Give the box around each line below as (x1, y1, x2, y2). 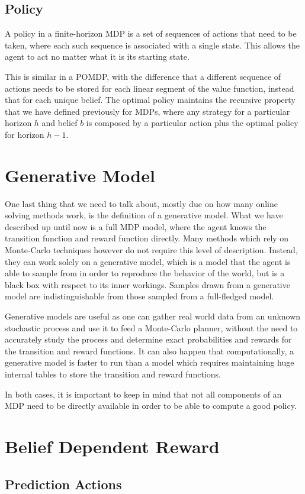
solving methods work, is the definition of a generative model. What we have (5, 209, 283, 221)
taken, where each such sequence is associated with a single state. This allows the (5, 38, 300, 51)
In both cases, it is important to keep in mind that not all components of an (5, 388, 282, 400)
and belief (41, 117, 78, 129)
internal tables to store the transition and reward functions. (5, 367, 221, 380)
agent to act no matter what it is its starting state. (5, 50, 190, 63)
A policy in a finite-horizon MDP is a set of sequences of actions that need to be (5, 27, 297, 40)
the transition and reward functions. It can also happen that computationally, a (5, 344, 294, 357)
